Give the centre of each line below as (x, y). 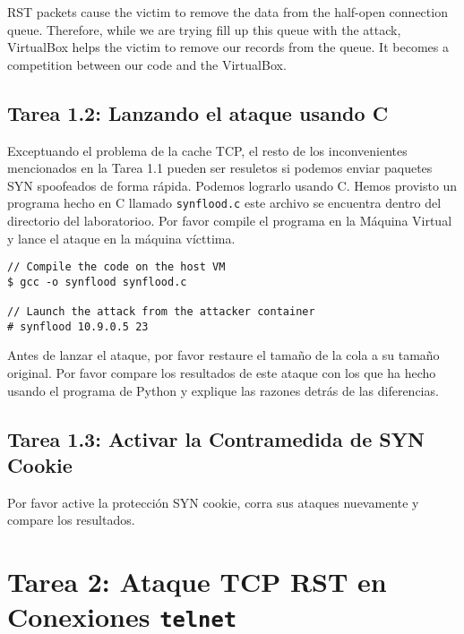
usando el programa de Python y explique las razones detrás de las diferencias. (223, 390)
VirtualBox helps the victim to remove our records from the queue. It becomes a (228, 47)
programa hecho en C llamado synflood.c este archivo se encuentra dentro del (224, 203)
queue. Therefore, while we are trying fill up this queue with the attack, (204, 29)
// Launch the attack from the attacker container (161, 312)
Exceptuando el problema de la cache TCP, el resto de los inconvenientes (207, 150)
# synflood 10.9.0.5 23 (78, 326)
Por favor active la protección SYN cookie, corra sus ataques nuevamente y (213, 502)
